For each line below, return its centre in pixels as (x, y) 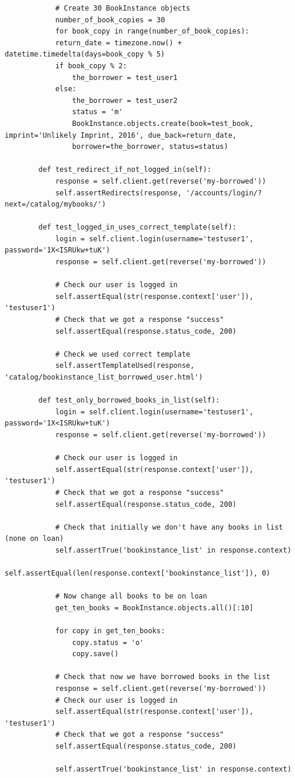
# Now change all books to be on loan (131, 596)
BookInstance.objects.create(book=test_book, (163, 123)
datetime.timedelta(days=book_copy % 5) (85, 54)
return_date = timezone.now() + (118, 43)
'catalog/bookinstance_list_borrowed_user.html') (104, 377)
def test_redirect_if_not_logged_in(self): (125, 170)
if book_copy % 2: (91, 66)
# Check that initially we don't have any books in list (169, 527)
